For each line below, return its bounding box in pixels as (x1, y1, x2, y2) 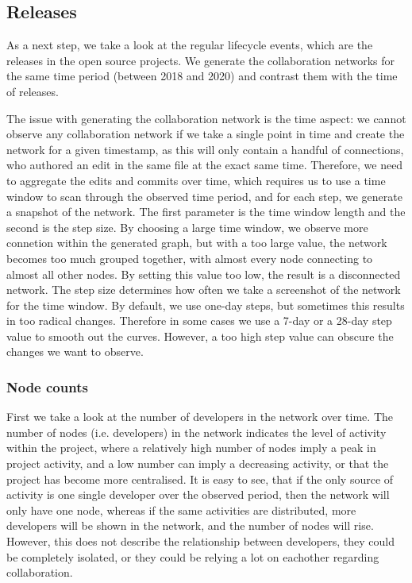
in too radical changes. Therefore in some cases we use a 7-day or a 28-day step (6, 312, 392, 329)
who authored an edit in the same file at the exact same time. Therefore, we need (6, 156, 403, 173)
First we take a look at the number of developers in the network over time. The (6, 408, 393, 425)
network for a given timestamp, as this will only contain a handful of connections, (6, 141, 404, 157)
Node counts (6, 377, 88, 396)
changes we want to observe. (6, 343, 144, 360)
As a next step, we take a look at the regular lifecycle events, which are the (6, 37, 373, 53)
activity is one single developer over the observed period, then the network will (6, 486, 390, 503)
